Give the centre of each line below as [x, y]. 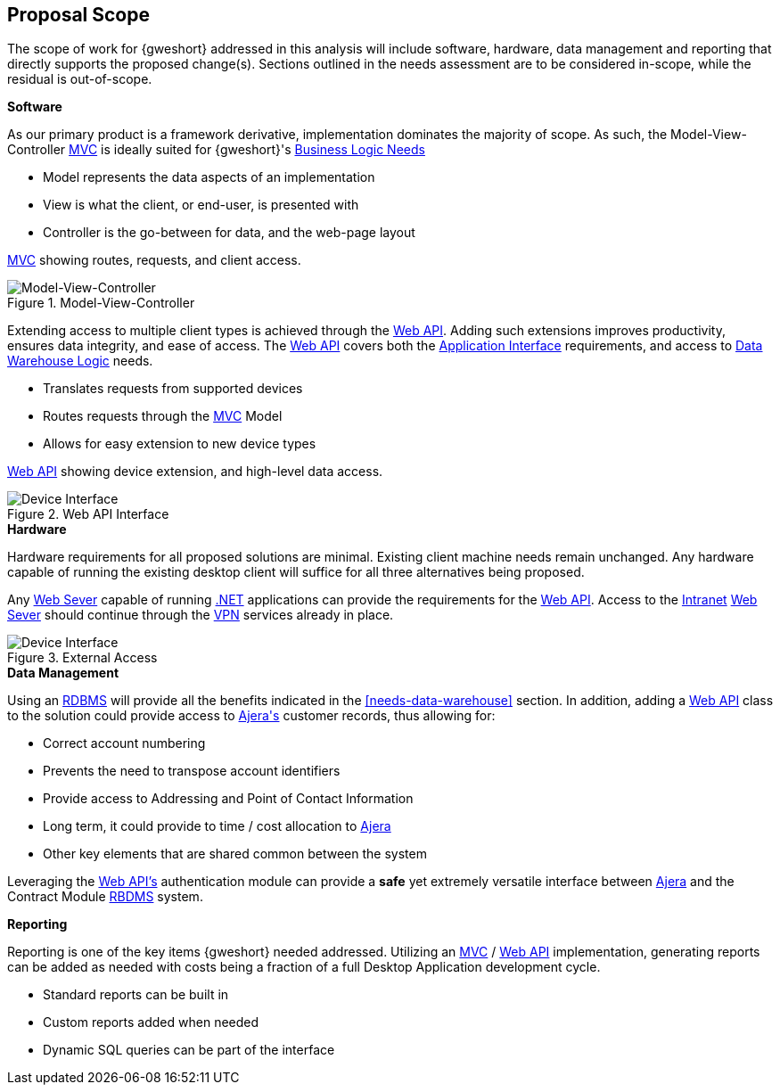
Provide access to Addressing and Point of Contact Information [228, 799]
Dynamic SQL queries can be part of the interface [189, 1050]
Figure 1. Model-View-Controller [101, 303]
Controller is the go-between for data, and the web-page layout [229, 233]
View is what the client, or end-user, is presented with [201, 205]
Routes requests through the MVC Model [163, 416]
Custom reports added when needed [151, 1022]
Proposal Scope [78, 15]
